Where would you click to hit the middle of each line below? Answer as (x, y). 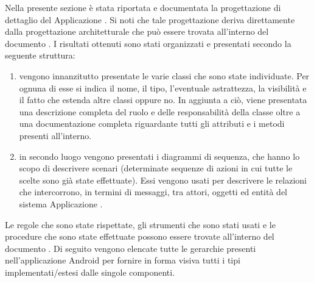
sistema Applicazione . (61, 203)
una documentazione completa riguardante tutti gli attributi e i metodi (152, 124)
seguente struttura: (40, 55)
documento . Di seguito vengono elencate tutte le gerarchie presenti (131, 248)
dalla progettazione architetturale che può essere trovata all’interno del (137, 31)
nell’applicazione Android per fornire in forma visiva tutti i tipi (123, 260)
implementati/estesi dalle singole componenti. (90, 272)
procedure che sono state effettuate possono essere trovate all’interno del (140, 236)
